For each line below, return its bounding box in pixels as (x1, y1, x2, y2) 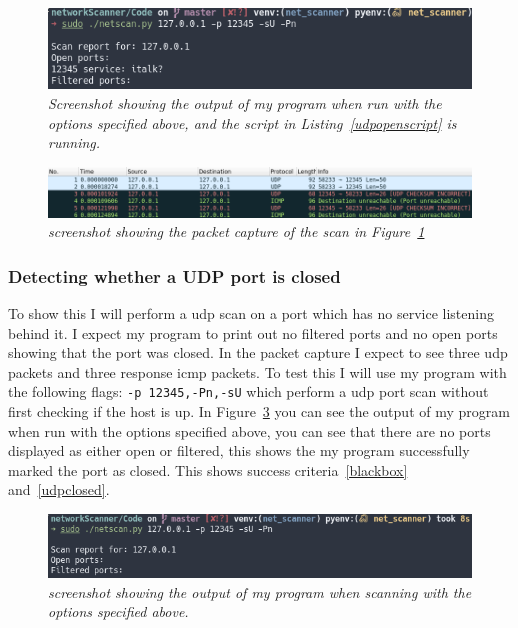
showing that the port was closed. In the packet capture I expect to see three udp (8, 342, 508, 363)
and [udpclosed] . (8, 479, 110, 500)
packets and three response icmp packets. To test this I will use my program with (8, 361, 507, 382)
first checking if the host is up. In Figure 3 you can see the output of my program (8, 401, 510, 422)
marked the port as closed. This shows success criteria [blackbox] (8, 459, 408, 480)
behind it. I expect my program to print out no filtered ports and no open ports (8, 322, 498, 343)
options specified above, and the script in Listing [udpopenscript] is (48, 112, 457, 133)
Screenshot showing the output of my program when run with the (48, 93, 442, 114)
